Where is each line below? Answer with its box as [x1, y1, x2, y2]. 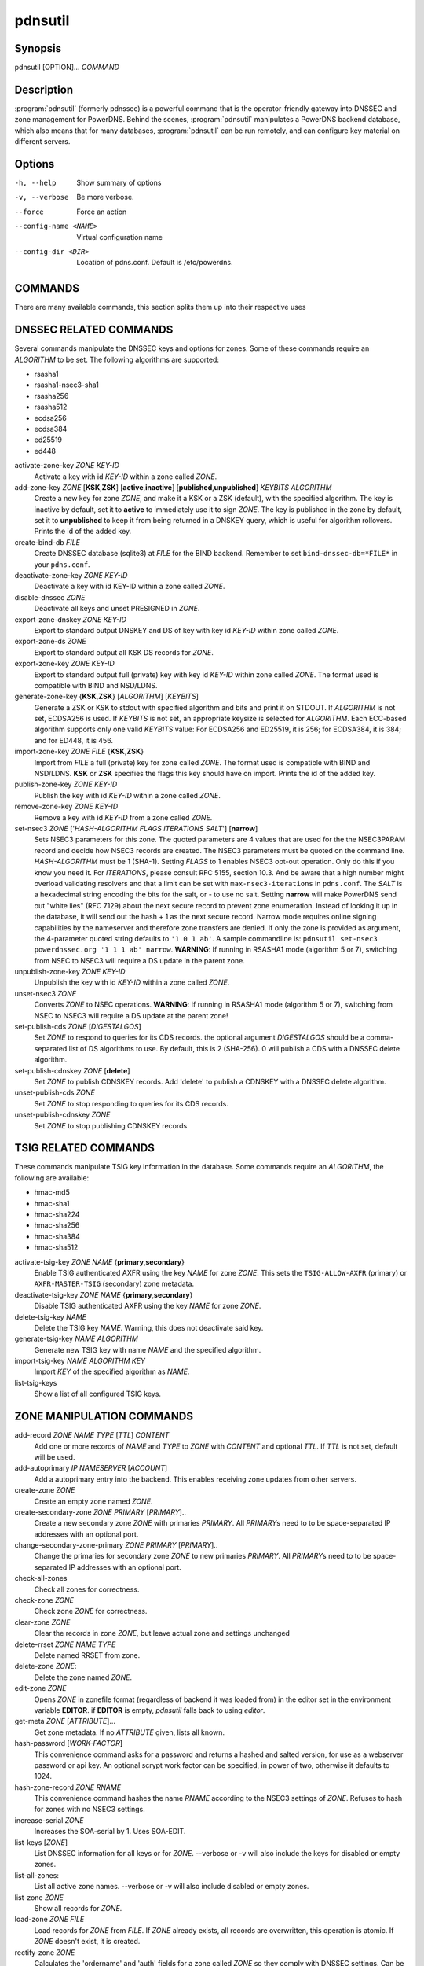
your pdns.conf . [34, 559, 90, 569]
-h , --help [14, 179, 57, 188]
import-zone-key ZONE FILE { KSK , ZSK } [14, 747, 144, 757]
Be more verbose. [76, 193, 134, 202]
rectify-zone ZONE [14, 1947, 75, 1957]
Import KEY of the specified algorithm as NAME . [34, 1367, 190, 1376]
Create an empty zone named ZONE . [34, 1497, 153, 1506]
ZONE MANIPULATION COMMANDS [14, 1410, 194, 1423]
